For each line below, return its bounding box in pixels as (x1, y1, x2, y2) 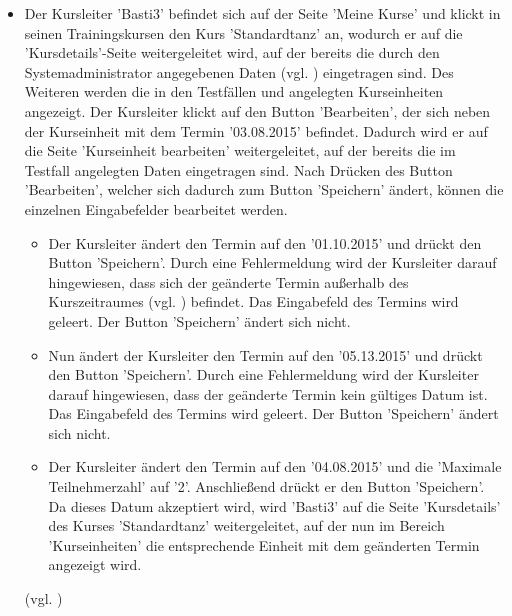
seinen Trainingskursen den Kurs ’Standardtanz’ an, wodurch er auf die (24, 22, 463, 43)
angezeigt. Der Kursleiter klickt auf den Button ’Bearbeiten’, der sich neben (24, 100, 491, 121)
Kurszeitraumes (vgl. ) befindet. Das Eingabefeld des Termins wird (48, 291, 459, 312)
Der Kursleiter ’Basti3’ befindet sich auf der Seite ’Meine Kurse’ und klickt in (24, 3, 501, 23)
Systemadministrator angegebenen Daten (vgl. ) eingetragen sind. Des (24, 61, 454, 82)
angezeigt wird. (48, 554, 142, 575)
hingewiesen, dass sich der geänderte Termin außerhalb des (48, 271, 409, 292)
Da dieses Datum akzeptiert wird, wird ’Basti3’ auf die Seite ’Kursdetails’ (48, 495, 501, 516)
